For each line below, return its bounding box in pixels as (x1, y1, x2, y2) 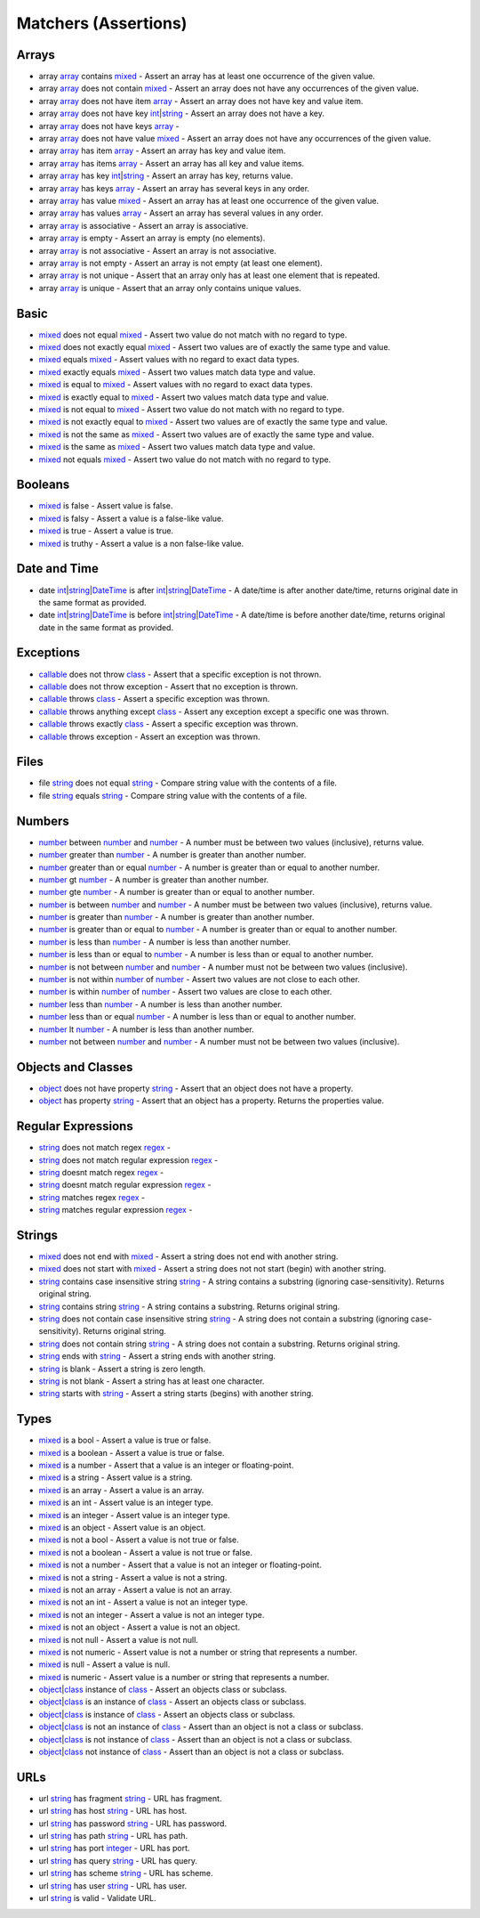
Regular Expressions (16, 1118, 133, 1134)
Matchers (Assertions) (16, 13, 188, 33)
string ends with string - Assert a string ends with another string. (38, 1351, 276, 1361)
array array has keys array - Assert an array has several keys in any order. (38, 183, 310, 193)
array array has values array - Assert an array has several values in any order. (38, 207, 324, 218)
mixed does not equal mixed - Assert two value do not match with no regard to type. (38, 329, 348, 340)
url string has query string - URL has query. (38, 1855, 197, 1865)
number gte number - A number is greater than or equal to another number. (38, 887, 315, 898)
